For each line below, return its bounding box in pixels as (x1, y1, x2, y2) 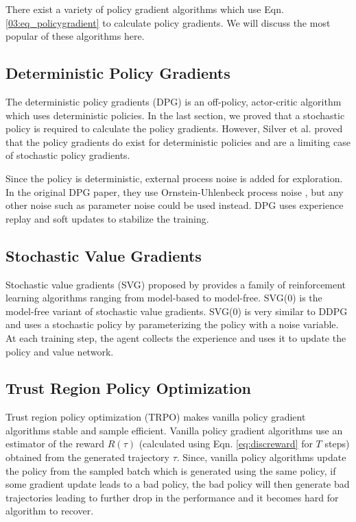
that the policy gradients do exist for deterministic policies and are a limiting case (5, 134, 351, 149)
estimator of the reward (5, 436, 105, 451)
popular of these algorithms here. (5, 29, 145, 43)
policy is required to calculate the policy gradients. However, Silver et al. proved (5, 121, 343, 136)
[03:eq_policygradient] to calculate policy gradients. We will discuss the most (5, 15, 331, 29)
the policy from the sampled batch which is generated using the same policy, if (5, 463, 336, 477)
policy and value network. (5, 344, 114, 358)
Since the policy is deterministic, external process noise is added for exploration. (5, 171, 343, 185)
